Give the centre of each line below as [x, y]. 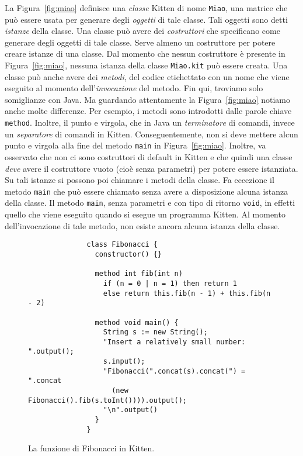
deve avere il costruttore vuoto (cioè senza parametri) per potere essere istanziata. [151, 168]
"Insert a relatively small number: [174, 342]
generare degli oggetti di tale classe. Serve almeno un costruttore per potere [140, 42]
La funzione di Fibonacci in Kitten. [91, 448]
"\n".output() [130, 410]
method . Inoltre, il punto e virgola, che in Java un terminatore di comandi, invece [150, 122]
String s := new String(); [155, 332]
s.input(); [124, 362]
